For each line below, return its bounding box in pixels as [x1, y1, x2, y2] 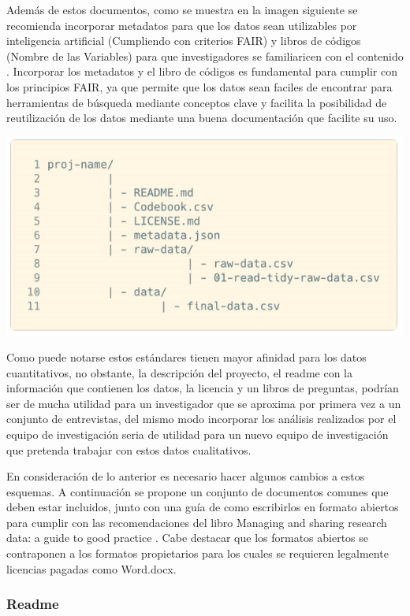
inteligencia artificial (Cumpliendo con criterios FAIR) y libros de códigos [6, 32, 361, 49]
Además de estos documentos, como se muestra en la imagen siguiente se [6, 2, 358, 17]
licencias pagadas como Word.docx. [6, 560, 177, 577]
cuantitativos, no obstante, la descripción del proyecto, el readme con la [6, 364, 352, 380]
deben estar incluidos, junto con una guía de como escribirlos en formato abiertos [6, 499, 399, 515]
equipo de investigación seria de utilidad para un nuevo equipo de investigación [6, 425, 389, 442]
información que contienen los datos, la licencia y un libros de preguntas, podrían [6, 380, 399, 396]
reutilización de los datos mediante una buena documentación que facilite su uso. [6, 109, 397, 126]
